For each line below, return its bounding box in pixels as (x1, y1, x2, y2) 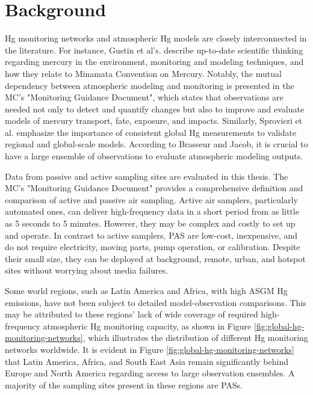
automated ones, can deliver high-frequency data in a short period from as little (5, 205, 299, 218)
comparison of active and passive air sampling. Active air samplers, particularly (5, 193, 298, 206)
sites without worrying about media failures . (5, 264, 169, 277)
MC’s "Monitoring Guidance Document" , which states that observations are (5, 91, 284, 103)
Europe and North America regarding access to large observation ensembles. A (5, 367, 295, 379)
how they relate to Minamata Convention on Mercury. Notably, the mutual (5, 67, 282, 79)
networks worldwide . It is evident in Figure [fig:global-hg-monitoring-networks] (5, 343, 294, 355)
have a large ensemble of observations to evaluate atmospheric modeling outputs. (5, 150, 303, 162)
